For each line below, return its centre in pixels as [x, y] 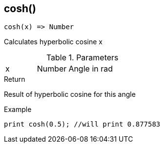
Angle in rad [91, 69]
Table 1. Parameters [82, 58]
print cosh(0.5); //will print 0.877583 [82, 124]
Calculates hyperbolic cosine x [53, 42]
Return [15, 79]
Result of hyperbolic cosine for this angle [70, 94]
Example [18, 110]
